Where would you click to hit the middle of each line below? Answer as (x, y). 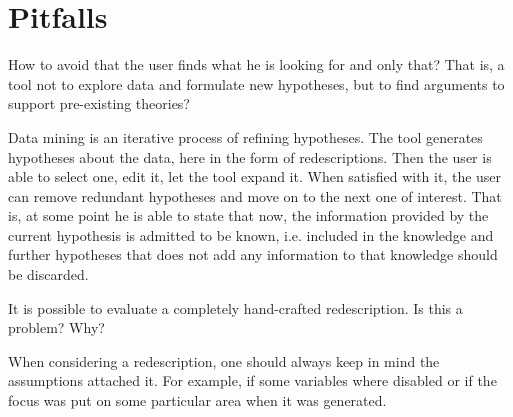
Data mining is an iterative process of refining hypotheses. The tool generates (245, 136)
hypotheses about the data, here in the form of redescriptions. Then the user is (250, 156)
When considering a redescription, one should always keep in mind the (224, 360)
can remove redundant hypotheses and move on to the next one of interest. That (255, 195)
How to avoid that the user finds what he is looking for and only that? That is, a (256, 64)
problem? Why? (56, 327)
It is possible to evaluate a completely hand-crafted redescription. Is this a (235, 307)
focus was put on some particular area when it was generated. (197, 400)
